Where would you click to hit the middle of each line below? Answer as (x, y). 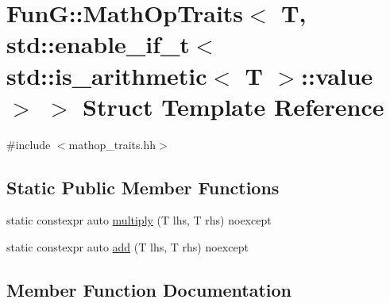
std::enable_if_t (98, 44)
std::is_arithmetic (107, 75)
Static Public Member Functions (143, 187)
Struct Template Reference (234, 106)
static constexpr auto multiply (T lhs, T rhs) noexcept (139, 220)
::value (337, 75)
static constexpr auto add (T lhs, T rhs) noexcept (127, 247)
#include (29, 144)
